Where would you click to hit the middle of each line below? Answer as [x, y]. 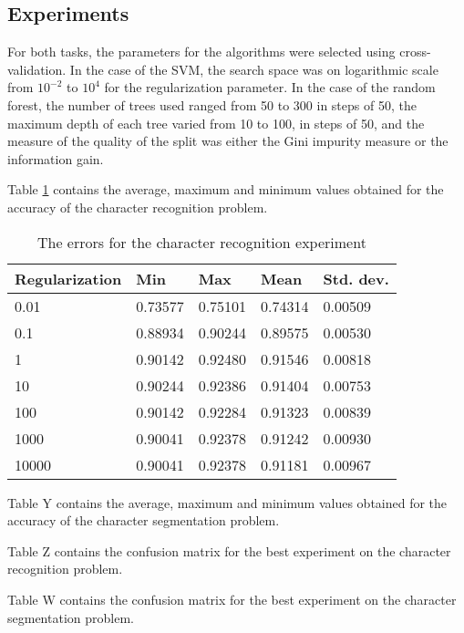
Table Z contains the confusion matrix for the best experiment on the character [229, 550]
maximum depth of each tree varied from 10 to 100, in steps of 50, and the [216, 123]
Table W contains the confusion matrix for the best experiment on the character [232, 599]
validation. [37, 69]
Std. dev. [356, 278]
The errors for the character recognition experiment [201, 242]
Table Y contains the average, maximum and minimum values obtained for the [227, 502]
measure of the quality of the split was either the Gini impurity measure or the [228, 141]
